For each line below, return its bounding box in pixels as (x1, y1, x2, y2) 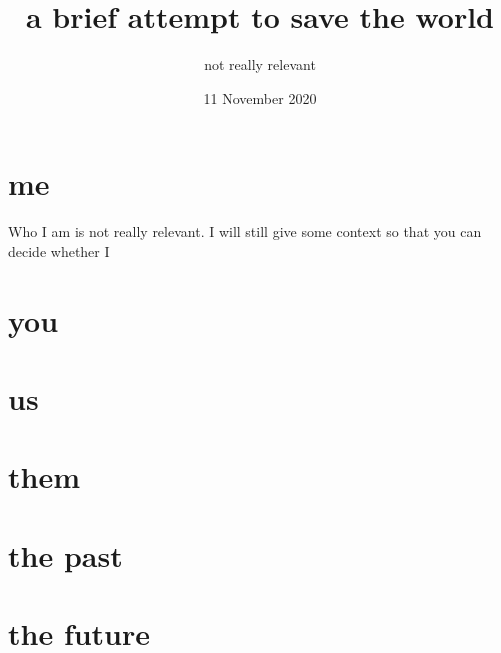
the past (8, 534, 123, 575)
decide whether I (8, 240, 110, 261)
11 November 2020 (203, 87, 317, 108)
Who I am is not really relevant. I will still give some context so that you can (8, 221, 482, 242)
